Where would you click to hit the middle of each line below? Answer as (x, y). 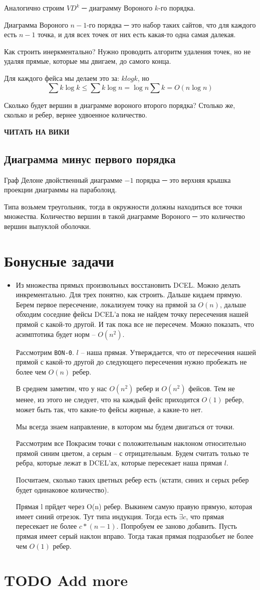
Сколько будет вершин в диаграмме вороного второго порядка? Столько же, (120, 105)
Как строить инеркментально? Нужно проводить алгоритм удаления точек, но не (127, 51)
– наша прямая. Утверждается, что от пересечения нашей (169, 352)
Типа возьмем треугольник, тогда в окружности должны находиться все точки (123, 206)
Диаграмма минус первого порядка (90, 158)
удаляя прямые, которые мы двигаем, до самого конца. (88, 61)
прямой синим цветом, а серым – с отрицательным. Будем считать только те (132, 453)
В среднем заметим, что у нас (61, 388)
